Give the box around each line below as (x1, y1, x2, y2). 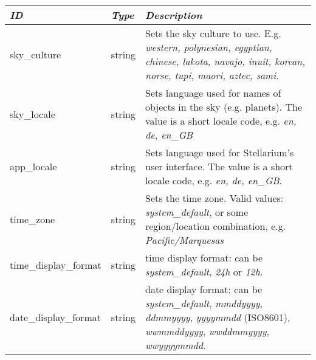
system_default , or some (145, 205, 249, 220)
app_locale (10, 159, 57, 174)
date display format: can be (145, 282, 263, 297)
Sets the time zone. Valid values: (145, 191, 284, 206)
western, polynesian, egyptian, (145, 40, 272, 55)
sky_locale (10, 106, 55, 121)
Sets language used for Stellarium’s (145, 145, 294, 160)
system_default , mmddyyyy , (145, 296, 263, 311)
